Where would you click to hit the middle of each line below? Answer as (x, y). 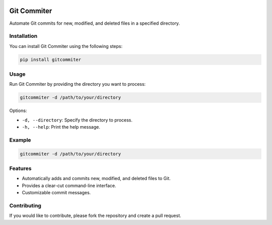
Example (20, 140)
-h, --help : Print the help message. (61, 127)
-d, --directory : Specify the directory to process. (77, 120)
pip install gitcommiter (51, 60)
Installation (23, 36)
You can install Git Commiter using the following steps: (66, 46)
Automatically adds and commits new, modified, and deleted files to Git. (96, 179)
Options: (18, 110)
